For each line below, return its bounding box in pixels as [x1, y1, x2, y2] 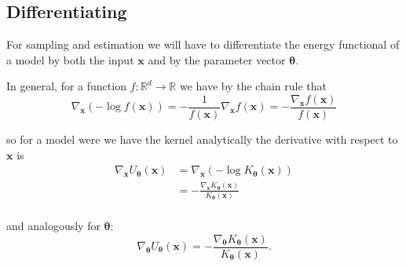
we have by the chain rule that [179, 78, 327, 94]
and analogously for [6, 217, 101, 233]
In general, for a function [6, 78, 126, 94]
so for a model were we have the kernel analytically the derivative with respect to [6, 131, 398, 148]
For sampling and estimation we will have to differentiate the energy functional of [6, 36, 400, 53]
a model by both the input [6, 51, 134, 68]
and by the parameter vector [148, 51, 286, 68]
